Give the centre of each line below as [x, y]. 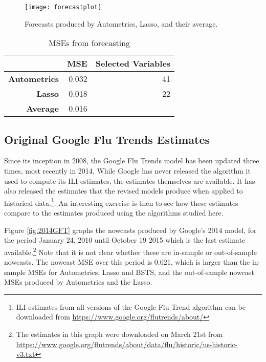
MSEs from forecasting [89, 43]
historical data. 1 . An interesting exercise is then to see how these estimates [121, 202]
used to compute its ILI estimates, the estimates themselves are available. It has [130, 180]
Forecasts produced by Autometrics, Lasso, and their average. [121, 23]
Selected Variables [133, 63]
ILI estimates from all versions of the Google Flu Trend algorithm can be [131, 306]
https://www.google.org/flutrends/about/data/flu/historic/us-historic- [127, 344]
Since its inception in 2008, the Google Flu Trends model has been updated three [132, 161]
